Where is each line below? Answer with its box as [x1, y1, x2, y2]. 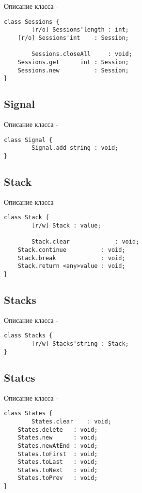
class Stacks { [4, 332, 53, 339]
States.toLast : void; [17, 458, 98, 466]
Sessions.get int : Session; [17, 58, 129, 66]
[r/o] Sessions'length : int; [32, 26, 129, 34]
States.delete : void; [17, 426, 98, 433]
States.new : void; [17, 434, 98, 441]
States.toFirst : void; [17, 450, 98, 458]
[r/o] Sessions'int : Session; [17, 34, 129, 41]
